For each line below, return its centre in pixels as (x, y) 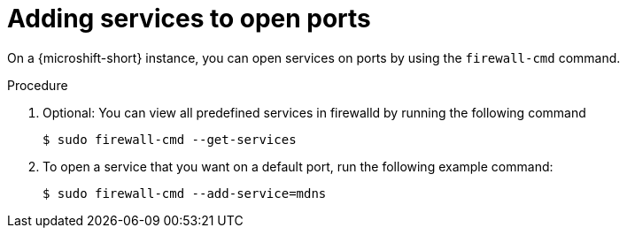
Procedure (38, 85)
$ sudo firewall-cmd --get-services (170, 139)
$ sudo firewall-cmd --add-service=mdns (185, 193)
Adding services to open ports (189, 19)
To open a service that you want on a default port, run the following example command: (298, 166)
